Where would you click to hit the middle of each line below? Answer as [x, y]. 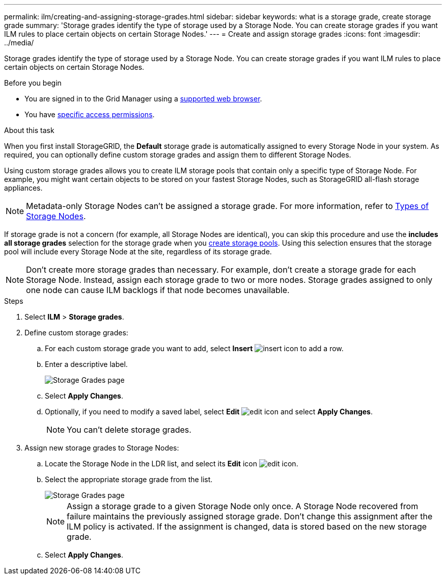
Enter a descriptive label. [86, 364]
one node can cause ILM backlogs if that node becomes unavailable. [158, 290]
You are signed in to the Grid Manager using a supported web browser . [143, 99]
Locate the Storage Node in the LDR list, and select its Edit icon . [172, 464]
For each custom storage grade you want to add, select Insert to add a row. [194, 348]
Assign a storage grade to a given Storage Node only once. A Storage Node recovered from [243, 506]
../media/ [19, 43]
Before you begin [33, 83]
